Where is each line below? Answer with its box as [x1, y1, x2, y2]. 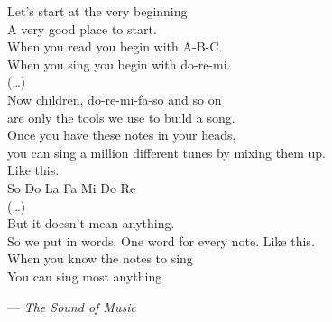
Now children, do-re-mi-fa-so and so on [7, 89, 222, 108]
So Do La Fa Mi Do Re [7, 178, 136, 197]
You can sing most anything [7, 266, 162, 285]
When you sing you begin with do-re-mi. [7, 54, 231, 73]
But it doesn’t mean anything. [7, 214, 175, 233]
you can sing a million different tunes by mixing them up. [7, 143, 326, 161]
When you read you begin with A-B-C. [7, 37, 223, 56]
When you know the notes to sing [7, 249, 193, 268]
